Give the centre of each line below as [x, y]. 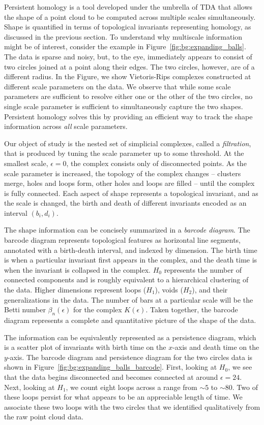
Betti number [25, 309]
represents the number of [203, 269]
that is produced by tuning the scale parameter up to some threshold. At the [124, 153]
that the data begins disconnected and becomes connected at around [111, 377]
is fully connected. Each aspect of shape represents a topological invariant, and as [131, 193]
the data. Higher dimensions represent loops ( [75, 290]
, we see [240, 367]
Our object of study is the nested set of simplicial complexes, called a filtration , [128, 143]
